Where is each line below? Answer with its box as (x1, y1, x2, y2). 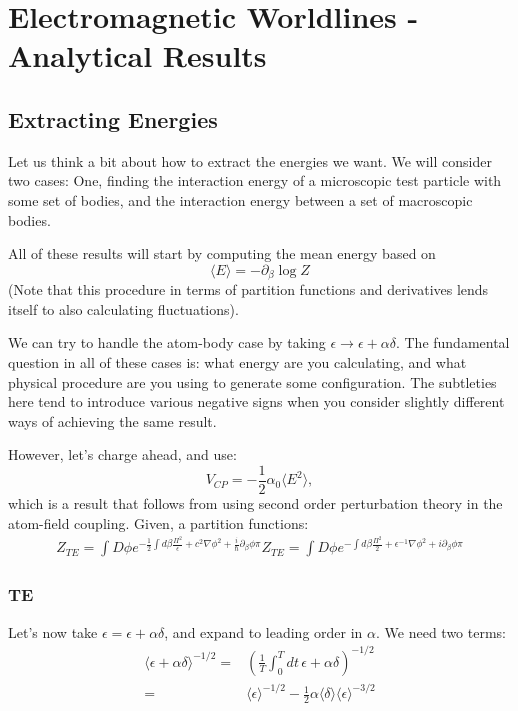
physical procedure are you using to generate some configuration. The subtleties (8, 371, 497, 392)
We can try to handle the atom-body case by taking (8, 332, 326, 353)
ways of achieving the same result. (8, 410, 217, 431)
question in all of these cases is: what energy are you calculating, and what (8, 351, 467, 372)
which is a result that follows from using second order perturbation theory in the (8, 493, 503, 513)
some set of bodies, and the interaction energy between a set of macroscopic (8, 189, 473, 210)
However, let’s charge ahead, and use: (8, 444, 237, 465)
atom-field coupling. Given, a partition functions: (8, 512, 309, 533)
